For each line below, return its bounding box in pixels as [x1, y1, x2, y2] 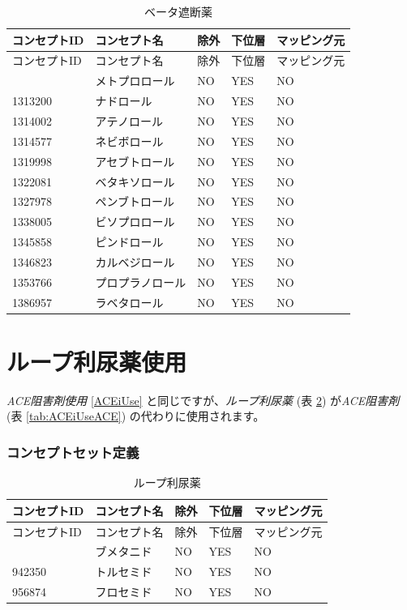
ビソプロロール [95, 213, 175, 230]
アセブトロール [95, 152, 175, 169]
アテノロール [95, 112, 164, 129]
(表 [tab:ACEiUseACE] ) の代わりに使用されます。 [6, 407, 265, 424]
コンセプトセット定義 [6, 442, 139, 462]
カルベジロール [95, 253, 175, 270]
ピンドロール [95, 233, 164, 250]
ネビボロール [95, 132, 164, 149]
